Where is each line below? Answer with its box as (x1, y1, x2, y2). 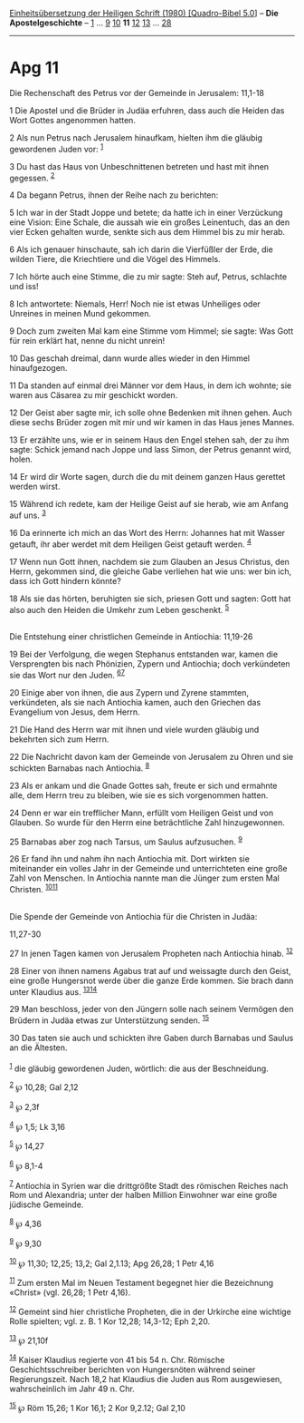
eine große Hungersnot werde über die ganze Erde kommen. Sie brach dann (9, 975, 294, 986)
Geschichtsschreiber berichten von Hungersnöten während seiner (9, 1364, 256, 1375)
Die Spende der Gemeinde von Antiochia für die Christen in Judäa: (9, 911, 258, 921)
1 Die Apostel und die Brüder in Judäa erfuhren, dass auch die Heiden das (9, 104, 285, 116)
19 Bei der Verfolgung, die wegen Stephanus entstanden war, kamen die (9, 648, 279, 660)
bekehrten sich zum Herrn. (9, 734, 109, 745)
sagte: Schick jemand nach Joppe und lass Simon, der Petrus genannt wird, (9, 444, 292, 455)
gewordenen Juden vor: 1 (9, 141, 104, 154)
